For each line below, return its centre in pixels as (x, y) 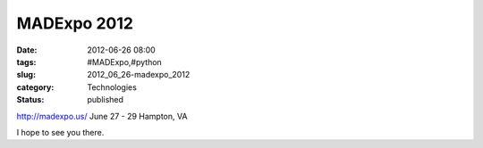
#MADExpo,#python (125, 62)
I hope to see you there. (60, 132)
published (106, 100)
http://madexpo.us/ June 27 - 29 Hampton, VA (102, 116)
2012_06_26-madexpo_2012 (139, 75)
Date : (27, 50)
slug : (26, 75)
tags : (26, 62)
